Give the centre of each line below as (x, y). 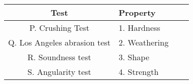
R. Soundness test (59, 57)
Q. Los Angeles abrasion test (60, 42)
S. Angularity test (60, 72)
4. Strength (139, 72)
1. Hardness (140, 28)
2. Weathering (144, 42)
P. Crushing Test (59, 28)
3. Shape (134, 57)
